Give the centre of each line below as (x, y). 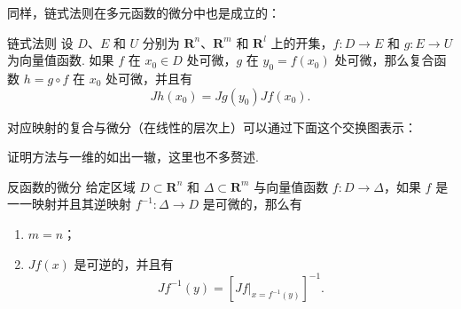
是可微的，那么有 (252, 204)
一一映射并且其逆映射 (69, 204)
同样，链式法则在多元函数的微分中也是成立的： (144, 12)
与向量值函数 (291, 186)
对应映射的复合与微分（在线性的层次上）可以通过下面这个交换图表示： (212, 127)
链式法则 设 (40, 42)
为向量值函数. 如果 (61, 60)
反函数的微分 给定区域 (71, 186)
